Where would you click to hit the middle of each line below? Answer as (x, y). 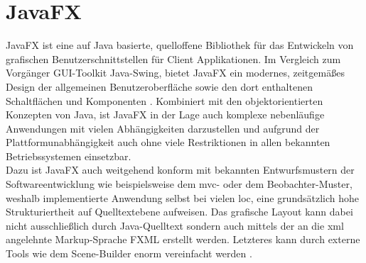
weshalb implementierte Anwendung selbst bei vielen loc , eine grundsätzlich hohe (182, 197)
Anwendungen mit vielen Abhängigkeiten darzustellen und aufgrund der (163, 128)
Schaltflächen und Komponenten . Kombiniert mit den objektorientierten (165, 100)
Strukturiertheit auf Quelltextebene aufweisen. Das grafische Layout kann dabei (179, 212)
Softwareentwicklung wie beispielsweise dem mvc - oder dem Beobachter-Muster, (179, 184)
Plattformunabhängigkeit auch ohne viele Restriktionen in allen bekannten (168, 142)
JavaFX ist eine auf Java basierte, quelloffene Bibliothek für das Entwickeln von (180, 45)
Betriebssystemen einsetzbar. (69, 156)
